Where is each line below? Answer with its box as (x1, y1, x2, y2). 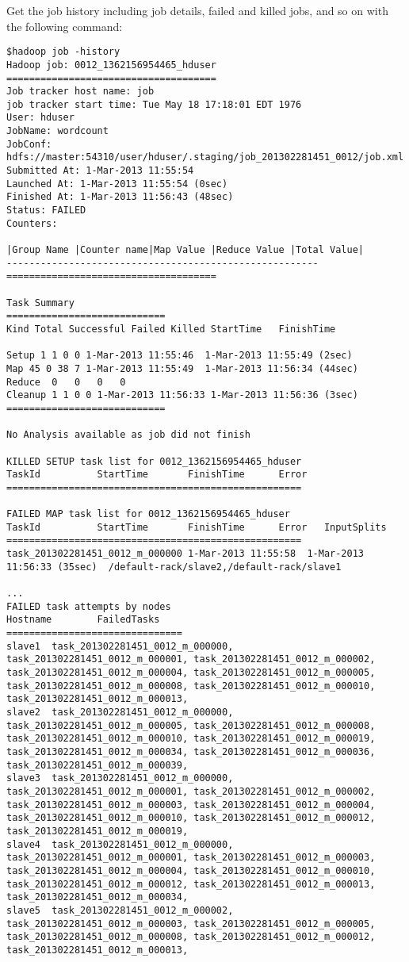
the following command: (6, 17, 123, 34)
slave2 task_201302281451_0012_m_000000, (6, 707, 234, 718)
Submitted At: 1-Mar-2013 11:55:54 (6, 165, 194, 177)
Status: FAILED (6, 205, 86, 217)
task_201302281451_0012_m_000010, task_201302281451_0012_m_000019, (6, 733, 376, 745)
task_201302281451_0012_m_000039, (6, 759, 189, 771)
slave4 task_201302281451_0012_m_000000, (6, 838, 234, 850)
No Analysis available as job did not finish (6, 429, 250, 441)
